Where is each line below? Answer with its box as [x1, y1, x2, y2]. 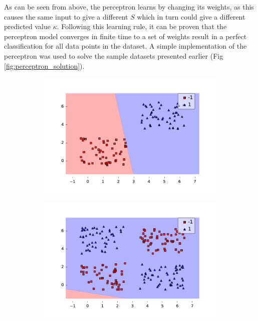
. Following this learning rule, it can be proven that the [57, 21, 227, 32]
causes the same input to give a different [4, 11, 128, 22]
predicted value [4, 21, 51, 32]
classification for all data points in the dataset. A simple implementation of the [4, 41, 247, 51]
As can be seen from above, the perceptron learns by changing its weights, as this [4, 2, 254, 12]
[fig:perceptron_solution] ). [4, 60, 85, 71]
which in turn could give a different [137, 11, 245, 22]
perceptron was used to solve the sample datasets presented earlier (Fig [4, 50, 223, 61]
